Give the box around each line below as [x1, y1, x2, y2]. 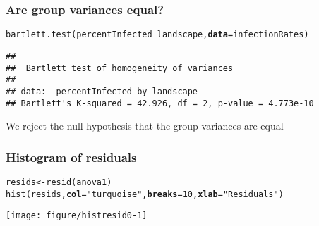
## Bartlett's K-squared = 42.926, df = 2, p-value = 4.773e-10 [6, 98, 314, 108]
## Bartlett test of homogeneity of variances [6, 63, 234, 73]
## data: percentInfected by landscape [6, 86, 198, 96]
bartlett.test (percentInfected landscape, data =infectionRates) [6, 30, 309, 40]
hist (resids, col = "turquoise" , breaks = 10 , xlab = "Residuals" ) [6, 189, 284, 199]
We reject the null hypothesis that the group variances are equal [6, 118, 284, 133]
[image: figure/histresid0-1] [6, 211, 148, 221]
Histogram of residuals [6, 148, 137, 165]
